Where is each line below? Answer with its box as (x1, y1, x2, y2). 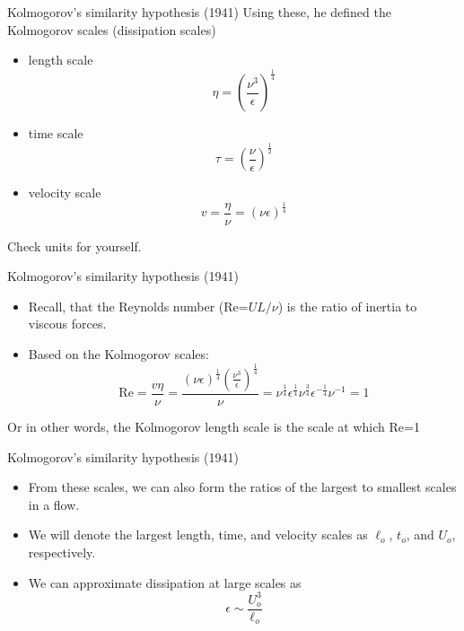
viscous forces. (28, 314, 107, 333)
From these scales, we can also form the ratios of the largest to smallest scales (28, 478, 457, 496)
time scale (28, 124, 83, 143)
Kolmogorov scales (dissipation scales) (7, 20, 216, 39)
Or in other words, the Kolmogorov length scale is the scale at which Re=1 (7, 417, 420, 435)
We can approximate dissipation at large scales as (28, 573, 302, 592)
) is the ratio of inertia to (277, 296, 417, 315)
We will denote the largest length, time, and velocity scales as (28, 525, 368, 544)
